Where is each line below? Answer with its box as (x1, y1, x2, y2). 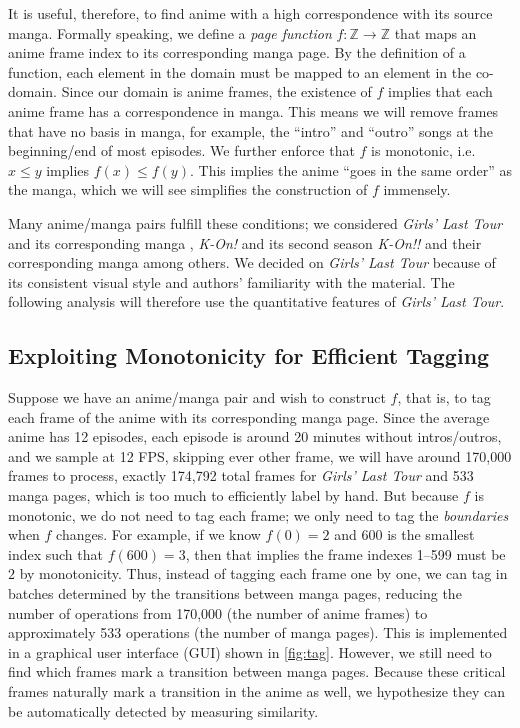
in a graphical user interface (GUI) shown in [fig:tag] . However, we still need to (8, 641, 492, 662)
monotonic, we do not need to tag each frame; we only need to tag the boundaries (8, 504, 509, 525)
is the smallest (387, 524, 475, 545)
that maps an (394, 22, 477, 43)
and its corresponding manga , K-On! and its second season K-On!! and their (8, 232, 482, 253)
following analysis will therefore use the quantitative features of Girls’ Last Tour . (8, 291, 505, 312)
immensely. (383, 179, 451, 200)
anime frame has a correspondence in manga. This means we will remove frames (8, 100, 499, 121)
